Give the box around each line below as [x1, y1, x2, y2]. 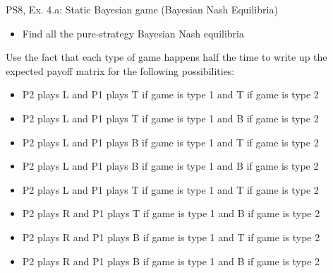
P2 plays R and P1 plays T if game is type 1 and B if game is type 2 [22, 206, 320, 221]
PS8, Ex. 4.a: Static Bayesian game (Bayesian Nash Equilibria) [6, 2, 278, 16]
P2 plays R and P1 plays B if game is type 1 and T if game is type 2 [22, 229, 320, 244]
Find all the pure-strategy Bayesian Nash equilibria [22, 25, 244, 40]
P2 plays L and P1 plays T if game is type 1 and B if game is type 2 [22, 110, 319, 125]
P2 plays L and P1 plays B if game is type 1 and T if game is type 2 [22, 134, 319, 149]
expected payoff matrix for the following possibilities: [6, 63, 235, 78]
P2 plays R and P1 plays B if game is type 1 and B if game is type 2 [22, 253, 320, 268]
